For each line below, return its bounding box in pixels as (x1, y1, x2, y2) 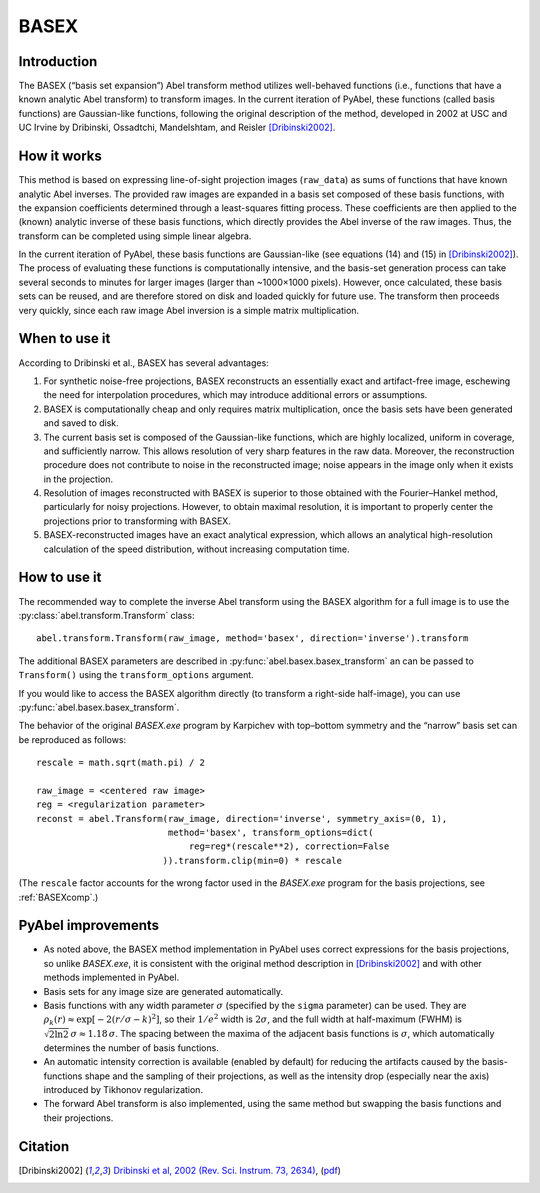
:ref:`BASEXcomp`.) (18, 891, 99, 903)
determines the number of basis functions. (43, 1041, 219, 1054)
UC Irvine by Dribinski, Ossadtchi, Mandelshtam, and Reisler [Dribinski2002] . (18, 121, 336, 134)
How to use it (18, 569, 102, 586)
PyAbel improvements (18, 917, 160, 934)
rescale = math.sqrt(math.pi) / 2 (36, 757, 205, 769)
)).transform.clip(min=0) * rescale (162, 855, 342, 866)
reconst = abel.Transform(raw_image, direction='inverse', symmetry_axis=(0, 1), (36, 813, 448, 824)
